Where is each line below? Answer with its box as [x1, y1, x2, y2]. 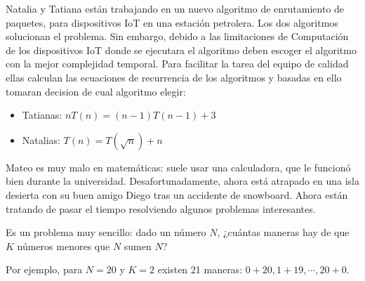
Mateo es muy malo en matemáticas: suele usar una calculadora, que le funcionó [6, 159, 351, 174]
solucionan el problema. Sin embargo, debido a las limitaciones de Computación [6, 29, 349, 44]
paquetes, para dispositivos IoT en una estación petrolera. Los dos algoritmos [6, 15, 338, 30]
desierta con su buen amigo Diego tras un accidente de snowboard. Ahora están [6, 187, 348, 202]
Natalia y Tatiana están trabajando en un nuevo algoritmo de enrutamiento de [6, 1, 345, 15]
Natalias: [22, 132, 60, 147]
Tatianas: [22, 107, 62, 122]
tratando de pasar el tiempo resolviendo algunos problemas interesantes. [6, 201, 316, 216]
